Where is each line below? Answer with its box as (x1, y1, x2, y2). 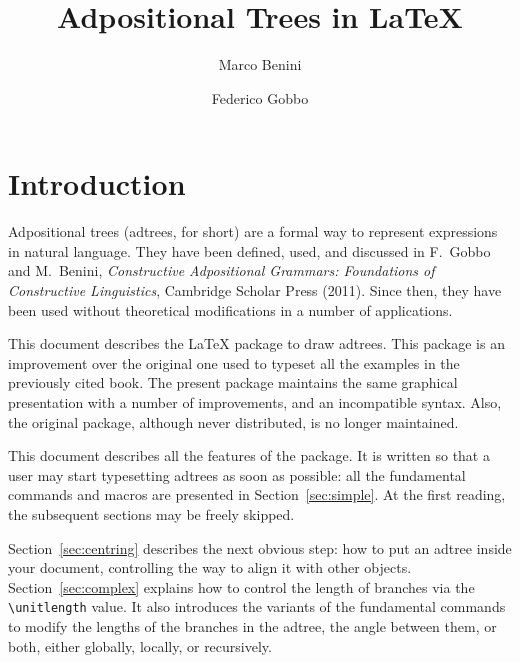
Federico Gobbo (211, 87, 309, 108)
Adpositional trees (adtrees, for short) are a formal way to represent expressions (8, 221, 498, 242)
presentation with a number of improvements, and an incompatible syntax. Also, (8, 392, 502, 412)
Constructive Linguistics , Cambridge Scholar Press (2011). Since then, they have (8, 280, 502, 301)
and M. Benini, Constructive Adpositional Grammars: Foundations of (8, 260, 435, 281)
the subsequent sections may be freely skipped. (8, 503, 295, 524)
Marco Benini (218, 54, 302, 75)
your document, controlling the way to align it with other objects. (8, 557, 412, 578)
